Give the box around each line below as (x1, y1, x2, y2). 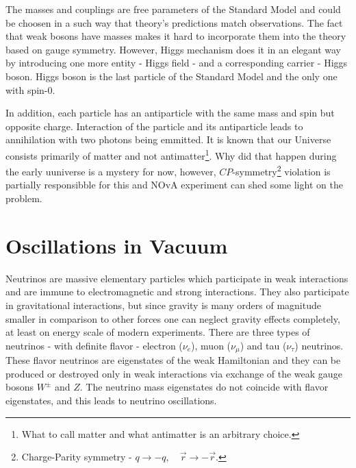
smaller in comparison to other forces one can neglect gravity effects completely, (5, 311, 340, 325)
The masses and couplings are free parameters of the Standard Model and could (5, 2, 341, 16)
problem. (5, 191, 42, 206)
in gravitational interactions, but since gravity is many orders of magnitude (5, 297, 321, 312)
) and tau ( (240, 338, 287, 352)
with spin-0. (5, 82, 55, 97)
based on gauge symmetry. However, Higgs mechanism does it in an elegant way (5, 42, 341, 56)
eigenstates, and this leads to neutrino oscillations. (5, 393, 217, 407)
